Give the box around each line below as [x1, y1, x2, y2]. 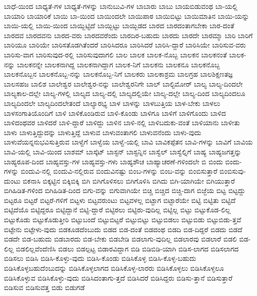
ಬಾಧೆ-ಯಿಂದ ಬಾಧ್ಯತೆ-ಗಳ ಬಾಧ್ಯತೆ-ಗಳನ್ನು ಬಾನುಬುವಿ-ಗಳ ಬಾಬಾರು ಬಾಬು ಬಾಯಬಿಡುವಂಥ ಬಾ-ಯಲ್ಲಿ [4, 1, 238, 11]
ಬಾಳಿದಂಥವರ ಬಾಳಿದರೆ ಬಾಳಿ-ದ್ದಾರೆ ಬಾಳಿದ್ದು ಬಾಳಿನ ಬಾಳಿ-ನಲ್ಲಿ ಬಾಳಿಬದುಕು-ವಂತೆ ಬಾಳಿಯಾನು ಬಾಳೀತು [4, 117, 240, 128]
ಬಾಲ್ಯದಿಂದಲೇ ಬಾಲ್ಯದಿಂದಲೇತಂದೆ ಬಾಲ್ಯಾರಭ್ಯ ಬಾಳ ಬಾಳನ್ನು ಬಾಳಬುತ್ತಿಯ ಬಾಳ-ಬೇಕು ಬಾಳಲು [4, 98, 220, 108]
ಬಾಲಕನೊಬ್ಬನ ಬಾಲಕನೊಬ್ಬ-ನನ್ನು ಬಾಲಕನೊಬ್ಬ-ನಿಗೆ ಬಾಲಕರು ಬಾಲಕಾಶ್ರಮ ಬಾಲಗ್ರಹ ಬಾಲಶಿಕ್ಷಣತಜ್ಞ [4, 69, 233, 79]
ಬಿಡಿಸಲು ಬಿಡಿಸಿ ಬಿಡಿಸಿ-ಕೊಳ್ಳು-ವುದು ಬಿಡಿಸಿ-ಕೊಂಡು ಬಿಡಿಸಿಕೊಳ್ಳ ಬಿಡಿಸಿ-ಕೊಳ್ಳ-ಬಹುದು [4, 253, 196, 263]
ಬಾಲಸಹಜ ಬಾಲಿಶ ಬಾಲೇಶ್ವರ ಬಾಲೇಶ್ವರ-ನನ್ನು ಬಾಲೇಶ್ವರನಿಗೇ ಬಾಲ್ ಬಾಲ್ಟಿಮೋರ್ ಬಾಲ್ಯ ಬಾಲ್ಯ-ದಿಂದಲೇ [4, 78, 243, 89]
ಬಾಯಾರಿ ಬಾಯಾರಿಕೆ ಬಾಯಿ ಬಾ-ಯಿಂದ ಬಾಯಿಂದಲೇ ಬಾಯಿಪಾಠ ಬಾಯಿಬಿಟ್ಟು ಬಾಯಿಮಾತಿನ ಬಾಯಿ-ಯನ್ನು [4, 10, 249, 21]
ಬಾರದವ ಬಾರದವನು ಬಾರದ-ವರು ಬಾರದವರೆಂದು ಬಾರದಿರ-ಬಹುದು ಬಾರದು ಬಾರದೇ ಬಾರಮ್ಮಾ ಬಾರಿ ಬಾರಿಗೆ [4, 30, 253, 40]
